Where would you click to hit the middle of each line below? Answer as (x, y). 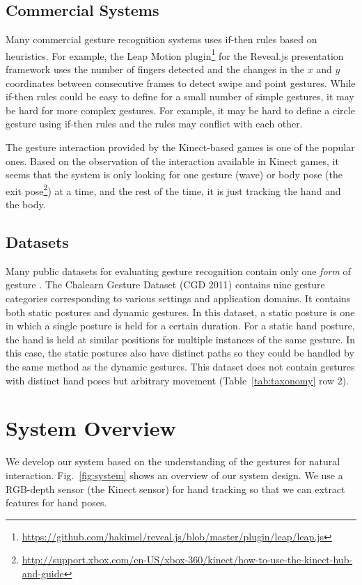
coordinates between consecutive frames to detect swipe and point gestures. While (181, 83)
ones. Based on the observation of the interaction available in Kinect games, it (172, 161)
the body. (26, 204)
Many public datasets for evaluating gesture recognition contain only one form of (178, 271)
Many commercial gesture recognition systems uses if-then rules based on (162, 39)
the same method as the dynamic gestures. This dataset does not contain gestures (180, 366)
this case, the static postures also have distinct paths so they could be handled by (180, 353)
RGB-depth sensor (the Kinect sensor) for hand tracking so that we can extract (175, 489)
